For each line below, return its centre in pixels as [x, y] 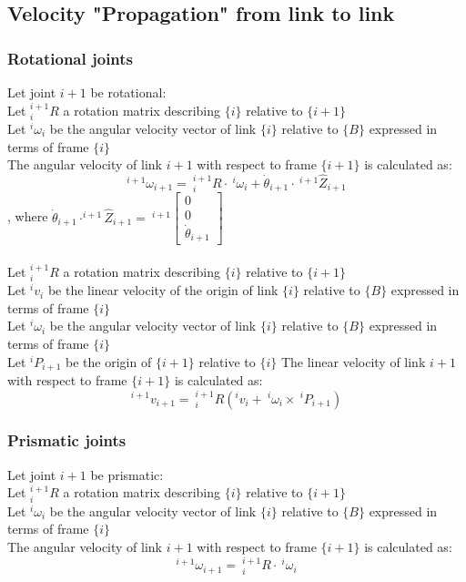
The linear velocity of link [353, 361]
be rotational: [128, 92]
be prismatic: [127, 474]
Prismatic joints [67, 440]
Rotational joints [71, 58]
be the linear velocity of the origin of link [163, 290]
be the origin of [109, 361]
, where [28, 216]
